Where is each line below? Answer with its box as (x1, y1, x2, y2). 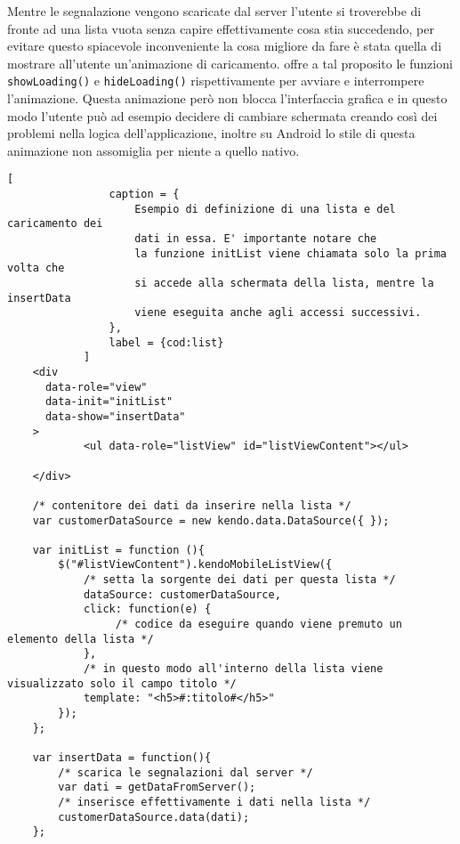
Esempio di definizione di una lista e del (134, 202, 396, 215)
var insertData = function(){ (32, 751, 212, 764)
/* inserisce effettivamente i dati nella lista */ (58, 795, 371, 808)
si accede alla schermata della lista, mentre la (134, 277, 434, 289)
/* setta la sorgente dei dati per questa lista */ (83, 573, 396, 587)
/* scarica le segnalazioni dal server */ (58, 766, 313, 779)
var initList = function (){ (32, 543, 205, 556)
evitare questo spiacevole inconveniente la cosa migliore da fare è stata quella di (7, 37, 442, 55)
